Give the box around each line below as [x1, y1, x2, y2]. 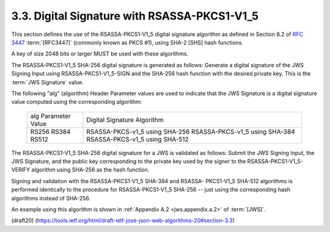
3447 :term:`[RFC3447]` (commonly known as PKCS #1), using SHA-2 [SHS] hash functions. [11, 38, 244, 46]
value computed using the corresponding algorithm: [11, 98, 142, 106]
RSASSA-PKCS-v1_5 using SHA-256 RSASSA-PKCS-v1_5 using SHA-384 [86, 127, 296, 136]
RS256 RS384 [30, 127, 71, 136]
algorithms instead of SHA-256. [11, 194, 91, 201]
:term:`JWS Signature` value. [11, 78, 84, 85]
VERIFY [11, 166, 31, 173]
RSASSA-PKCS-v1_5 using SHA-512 [86, 135, 189, 143]
